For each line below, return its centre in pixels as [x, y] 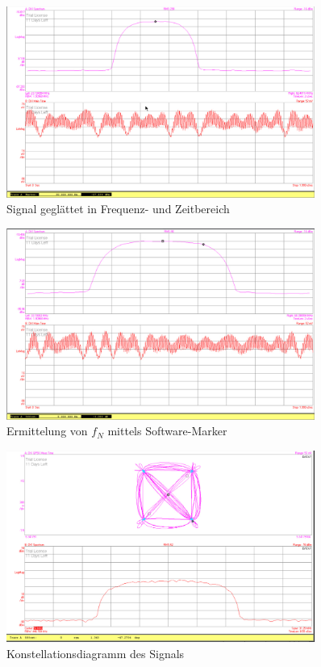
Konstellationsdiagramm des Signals [96, 653]
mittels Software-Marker [167, 431]
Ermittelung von [47, 431]
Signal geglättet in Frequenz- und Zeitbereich [118, 209]
